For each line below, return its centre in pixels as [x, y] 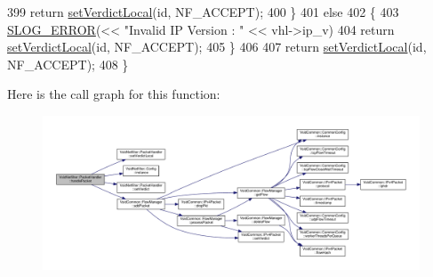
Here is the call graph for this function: [114, 94]
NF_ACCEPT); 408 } [68, 64]
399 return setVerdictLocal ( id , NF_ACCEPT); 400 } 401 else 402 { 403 [203, 12]
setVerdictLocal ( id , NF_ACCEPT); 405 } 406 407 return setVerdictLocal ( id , [217, 47]
